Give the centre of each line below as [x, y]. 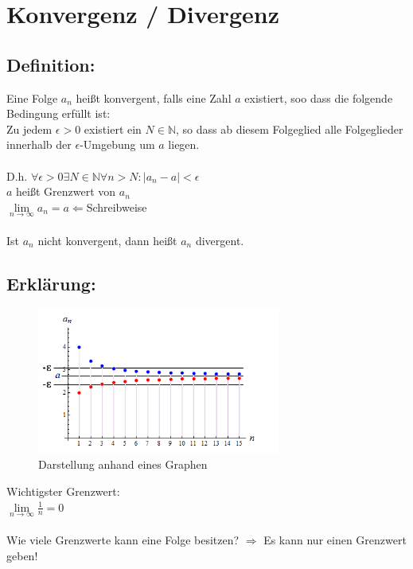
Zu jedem [29, 129]
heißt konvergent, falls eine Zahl [154, 97]
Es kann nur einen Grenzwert [335, 540]
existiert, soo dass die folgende [319, 97]
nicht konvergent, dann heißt [107, 240]
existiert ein [113, 129]
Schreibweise [117, 207]
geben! [22, 555]
